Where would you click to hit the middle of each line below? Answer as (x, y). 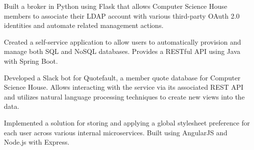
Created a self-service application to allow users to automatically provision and (123, 41)
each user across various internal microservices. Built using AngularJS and (116, 132)
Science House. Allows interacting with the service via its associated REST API (124, 87)
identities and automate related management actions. (84, 25)
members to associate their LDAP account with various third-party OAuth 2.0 (122, 15)
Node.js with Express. (37, 142)
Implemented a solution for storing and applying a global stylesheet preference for (127, 122)
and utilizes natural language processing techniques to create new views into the (124, 96)
